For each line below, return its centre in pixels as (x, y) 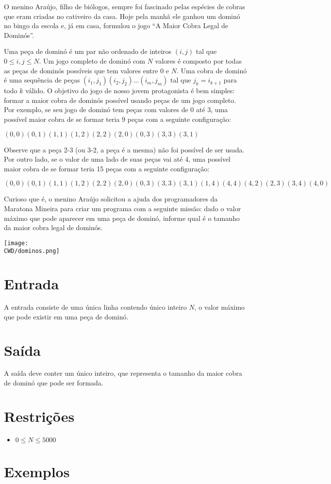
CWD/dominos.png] (32, 251)
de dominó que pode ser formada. (54, 383)
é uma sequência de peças (42, 80)
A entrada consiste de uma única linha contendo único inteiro (95, 307)
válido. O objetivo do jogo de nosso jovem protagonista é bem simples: (130, 91)
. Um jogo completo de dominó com (92, 60)
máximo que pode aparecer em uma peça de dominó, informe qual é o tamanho (122, 218)
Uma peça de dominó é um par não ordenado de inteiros (88, 51)
